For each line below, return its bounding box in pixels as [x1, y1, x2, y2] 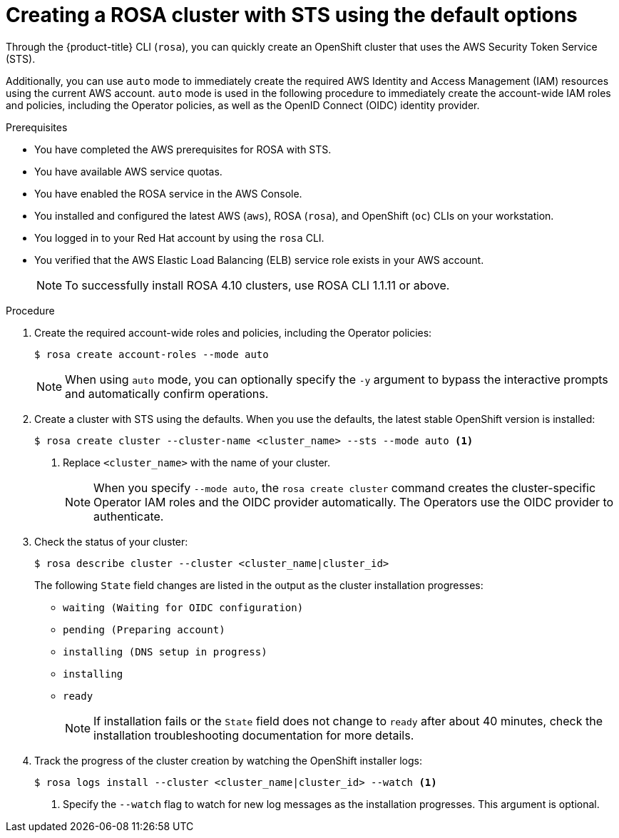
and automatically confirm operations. [65, 386, 269, 401]
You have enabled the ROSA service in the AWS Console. [34, 187, 302, 200]
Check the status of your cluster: [34, 535, 188, 548]
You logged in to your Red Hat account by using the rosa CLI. [34, 231, 324, 244]
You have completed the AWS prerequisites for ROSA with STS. [34, 143, 332, 155]
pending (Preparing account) [63, 623, 225, 635]
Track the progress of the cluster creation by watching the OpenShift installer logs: [34, 754, 422, 767]
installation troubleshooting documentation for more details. [93, 727, 414, 742]
